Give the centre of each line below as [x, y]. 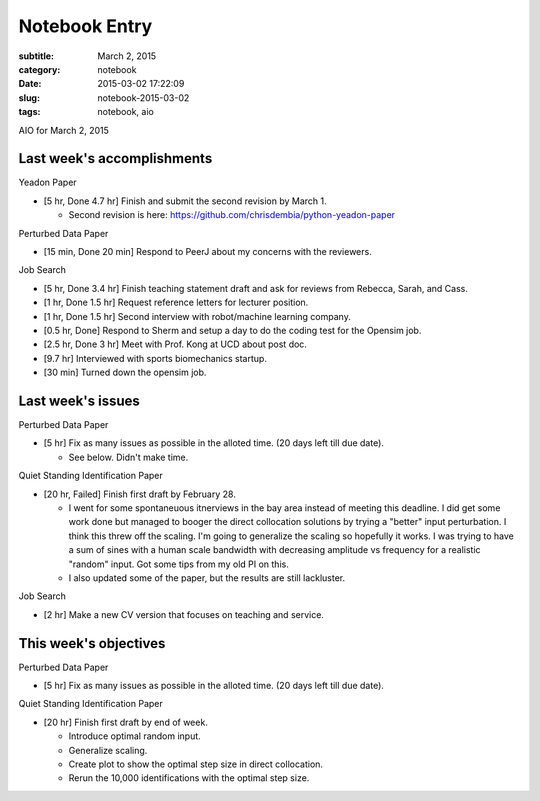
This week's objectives [92, 643]
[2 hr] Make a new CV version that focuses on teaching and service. [184, 614]
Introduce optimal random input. [135, 736]
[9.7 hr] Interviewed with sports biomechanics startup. [155, 358]
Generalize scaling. [108, 750]
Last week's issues [79, 400]
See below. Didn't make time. [128, 457]
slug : [29, 97]
